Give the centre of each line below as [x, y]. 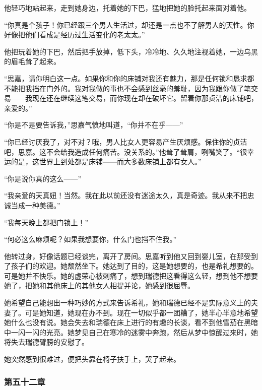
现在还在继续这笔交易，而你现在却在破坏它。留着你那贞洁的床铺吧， [145, 98]
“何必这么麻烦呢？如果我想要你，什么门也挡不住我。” [90, 239]
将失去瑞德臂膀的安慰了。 [46, 342]
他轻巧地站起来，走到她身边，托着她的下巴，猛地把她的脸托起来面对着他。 [127, 8]
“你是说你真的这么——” [43, 178]
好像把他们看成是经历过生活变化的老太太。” [75, 35]
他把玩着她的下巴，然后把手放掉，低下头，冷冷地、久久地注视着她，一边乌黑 [131, 51]
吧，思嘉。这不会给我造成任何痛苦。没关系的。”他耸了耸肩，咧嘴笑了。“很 [126, 151]
